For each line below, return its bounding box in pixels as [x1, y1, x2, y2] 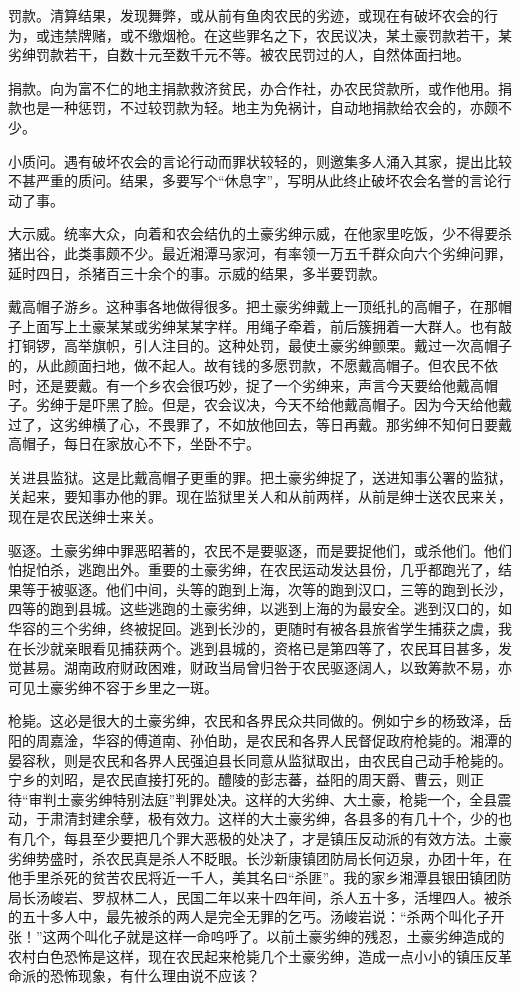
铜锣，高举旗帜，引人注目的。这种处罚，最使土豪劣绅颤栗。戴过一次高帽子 [21, 335, 512, 356]
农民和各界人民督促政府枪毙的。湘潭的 [259, 730, 512, 750]
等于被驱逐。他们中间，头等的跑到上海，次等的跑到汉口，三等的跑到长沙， [21, 578, 512, 599]
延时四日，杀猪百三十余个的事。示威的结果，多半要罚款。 [8, 262, 386, 283]
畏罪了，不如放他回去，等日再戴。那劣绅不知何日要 [161, 413, 498, 434]
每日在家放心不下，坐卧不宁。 [63, 433, 260, 454]
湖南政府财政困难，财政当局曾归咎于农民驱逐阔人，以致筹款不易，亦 [63, 657, 512, 678]
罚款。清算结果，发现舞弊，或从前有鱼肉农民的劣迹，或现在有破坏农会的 [8, 5, 484, 25]
